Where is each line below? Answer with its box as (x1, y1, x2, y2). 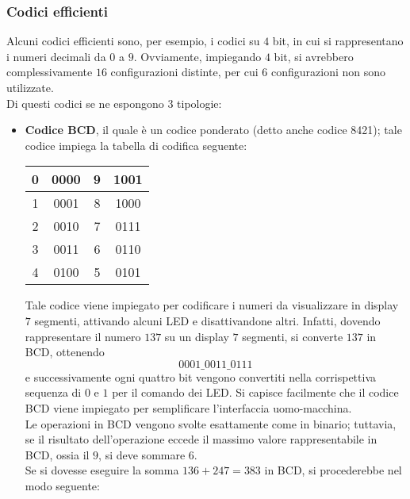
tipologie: (177, 94, 222, 111)
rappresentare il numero (25, 328, 141, 344)
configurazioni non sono (270, 63, 386, 80)
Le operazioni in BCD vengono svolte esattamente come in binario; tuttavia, (25, 415, 397, 432)
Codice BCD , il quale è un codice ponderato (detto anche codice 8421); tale (25, 121, 402, 138)
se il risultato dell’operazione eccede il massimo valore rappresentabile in (25, 431, 377, 447)
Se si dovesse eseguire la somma (25, 462, 179, 478)
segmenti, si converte (242, 328, 343, 344)
